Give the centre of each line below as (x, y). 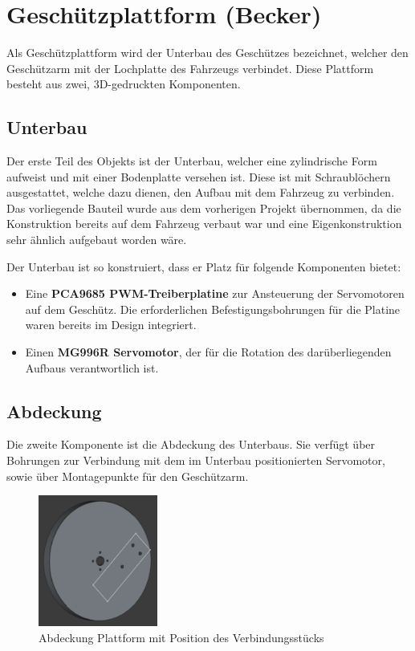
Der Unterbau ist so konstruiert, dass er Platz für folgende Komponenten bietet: (204, 266)
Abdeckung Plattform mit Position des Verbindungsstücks (181, 637)
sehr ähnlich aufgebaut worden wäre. (97, 240)
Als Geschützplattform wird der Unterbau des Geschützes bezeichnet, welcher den (207, 53)
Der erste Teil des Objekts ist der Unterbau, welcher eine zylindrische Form (192, 161)
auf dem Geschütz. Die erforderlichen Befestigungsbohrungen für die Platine (213, 309)
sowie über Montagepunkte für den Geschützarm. (128, 476)
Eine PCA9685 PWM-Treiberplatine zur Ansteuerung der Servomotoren (215, 293)
